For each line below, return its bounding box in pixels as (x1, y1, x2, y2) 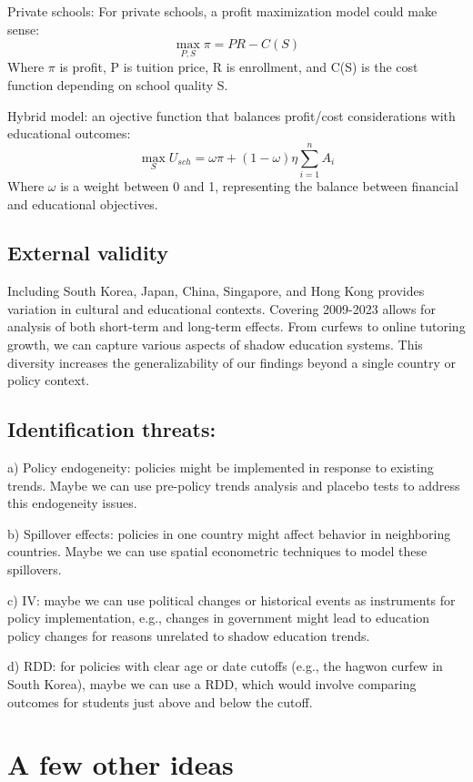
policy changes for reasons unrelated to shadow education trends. (7, 625, 370, 645)
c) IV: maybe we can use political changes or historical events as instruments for (7, 590, 456, 609)
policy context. (7, 371, 90, 390)
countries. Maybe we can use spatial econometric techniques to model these (7, 542, 428, 561)
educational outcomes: (7, 124, 131, 143)
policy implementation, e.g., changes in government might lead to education (7, 608, 430, 627)
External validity (7, 239, 169, 267)
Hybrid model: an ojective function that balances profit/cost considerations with (7, 106, 456, 125)
